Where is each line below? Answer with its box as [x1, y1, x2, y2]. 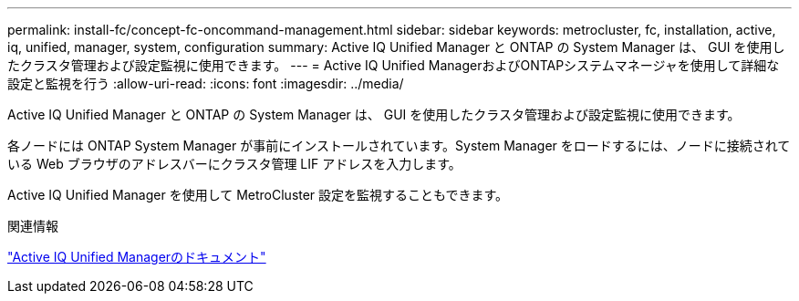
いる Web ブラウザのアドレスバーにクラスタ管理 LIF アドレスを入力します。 [7, 156, 462, 171]
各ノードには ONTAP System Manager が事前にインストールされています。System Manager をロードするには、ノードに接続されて [7, 138, 791, 153]
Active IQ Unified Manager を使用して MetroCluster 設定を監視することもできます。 [7, 187, 509, 202]
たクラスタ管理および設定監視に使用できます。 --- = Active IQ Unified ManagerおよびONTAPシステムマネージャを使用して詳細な [7, 57, 780, 73]
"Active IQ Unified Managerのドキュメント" [7, 249, 266, 265]
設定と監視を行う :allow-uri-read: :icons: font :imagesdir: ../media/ [7, 76, 404, 91]
